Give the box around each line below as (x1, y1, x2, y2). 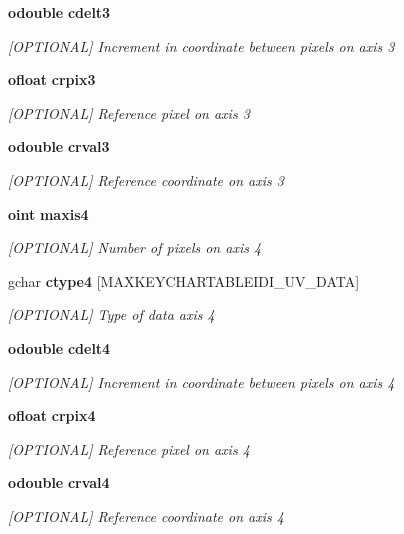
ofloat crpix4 (8, 405, 96, 426)
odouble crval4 (8, 472, 110, 493)
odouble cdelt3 (8, 2, 111, 22)
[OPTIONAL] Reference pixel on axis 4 (8, 438, 250, 459)
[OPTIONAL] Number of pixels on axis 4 (8, 237, 262, 258)
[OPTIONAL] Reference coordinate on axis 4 (8, 505, 284, 526)
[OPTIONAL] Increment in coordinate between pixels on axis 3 (8, 35, 395, 56)
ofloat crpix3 (8, 69, 96, 90)
